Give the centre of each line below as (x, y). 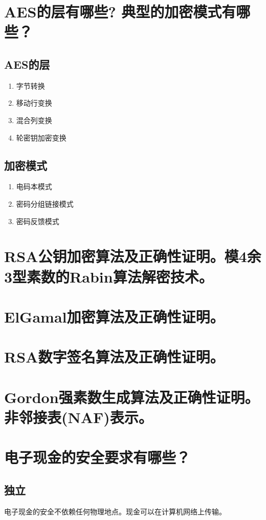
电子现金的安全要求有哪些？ (97, 457)
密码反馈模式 (38, 221)
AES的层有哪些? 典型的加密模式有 (120, 12)
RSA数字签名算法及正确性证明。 (114, 357)
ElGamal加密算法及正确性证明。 (114, 316)
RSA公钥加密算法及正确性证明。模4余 (133, 256)
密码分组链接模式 (45, 203)
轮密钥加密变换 (41, 137)
